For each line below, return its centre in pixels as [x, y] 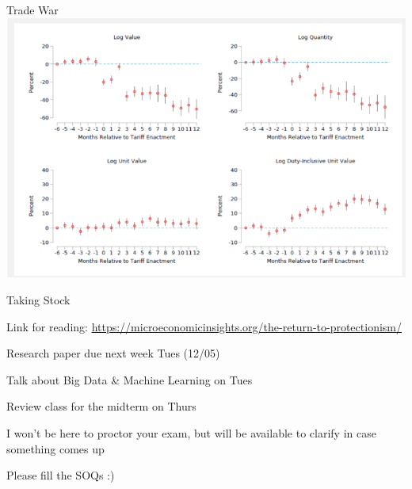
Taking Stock [38, 299]
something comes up [55, 448]
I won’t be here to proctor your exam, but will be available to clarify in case [191, 432]
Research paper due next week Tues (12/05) [113, 353]
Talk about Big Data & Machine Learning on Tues [130, 379]
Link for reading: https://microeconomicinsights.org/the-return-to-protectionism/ [204, 326]
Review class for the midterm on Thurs [101, 406]
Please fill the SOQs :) [61, 475]
